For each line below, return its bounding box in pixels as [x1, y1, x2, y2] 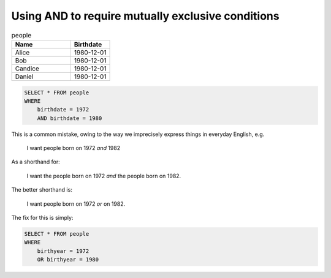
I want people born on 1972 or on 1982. [26, 200, 126, 208]
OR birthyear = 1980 [37, 256, 99, 263]
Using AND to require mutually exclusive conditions [11, 9, 280, 23]
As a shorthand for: [11, 158, 61, 165]
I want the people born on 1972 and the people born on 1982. [26, 172, 181, 179]
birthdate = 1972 [37, 106, 89, 113]
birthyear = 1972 [37, 247, 89, 254]
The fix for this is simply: [11, 214, 74, 222]
